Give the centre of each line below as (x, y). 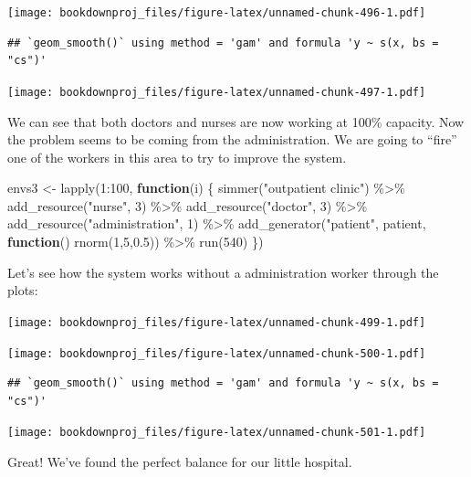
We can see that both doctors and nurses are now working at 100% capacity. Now (236, 121)
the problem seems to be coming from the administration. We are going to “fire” (232, 139)
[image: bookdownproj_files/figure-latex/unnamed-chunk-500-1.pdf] (217, 353)
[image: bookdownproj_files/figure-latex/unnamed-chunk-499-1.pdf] (217, 322)
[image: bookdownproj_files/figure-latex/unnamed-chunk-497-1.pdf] (217, 92)
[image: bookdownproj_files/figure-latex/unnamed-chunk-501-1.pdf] (217, 433)
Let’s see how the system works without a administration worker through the (223, 272)
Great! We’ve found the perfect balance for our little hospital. (180, 461)
